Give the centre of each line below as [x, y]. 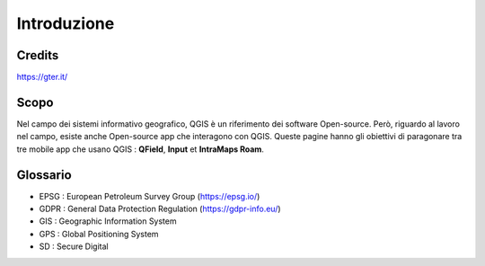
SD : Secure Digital [74, 246]
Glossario [44, 175]
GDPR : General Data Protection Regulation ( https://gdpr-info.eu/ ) [160, 209]
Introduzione [66, 23]
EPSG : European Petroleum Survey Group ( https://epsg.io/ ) [150, 196]
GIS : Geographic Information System [108, 221]
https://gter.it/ [42, 77]
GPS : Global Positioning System [99, 234]
